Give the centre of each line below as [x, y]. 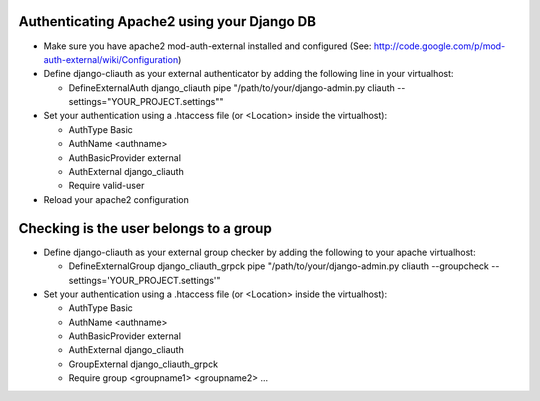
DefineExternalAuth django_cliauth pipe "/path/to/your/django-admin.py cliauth [231, 87]
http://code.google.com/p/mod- [439, 46]
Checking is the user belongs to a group [145, 228]
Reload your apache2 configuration [116, 199]
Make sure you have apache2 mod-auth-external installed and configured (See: [207, 46]
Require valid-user [106, 186]
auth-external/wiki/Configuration [111, 59]
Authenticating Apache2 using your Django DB [167, 21]
